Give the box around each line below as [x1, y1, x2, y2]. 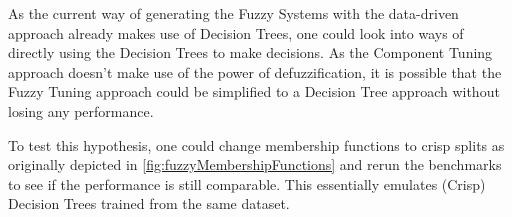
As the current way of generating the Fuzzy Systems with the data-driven [8, 3, 459, 23]
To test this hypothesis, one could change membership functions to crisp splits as [8, 134, 505, 155]
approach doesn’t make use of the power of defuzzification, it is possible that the [8, 61, 502, 82]
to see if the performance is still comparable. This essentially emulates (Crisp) [8, 173, 486, 194]
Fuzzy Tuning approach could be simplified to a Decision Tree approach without [8, 81, 500, 102]
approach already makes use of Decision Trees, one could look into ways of [8, 22, 464, 43]
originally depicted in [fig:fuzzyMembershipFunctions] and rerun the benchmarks [8, 154, 502, 175]
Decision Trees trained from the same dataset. [8, 193, 290, 214]
